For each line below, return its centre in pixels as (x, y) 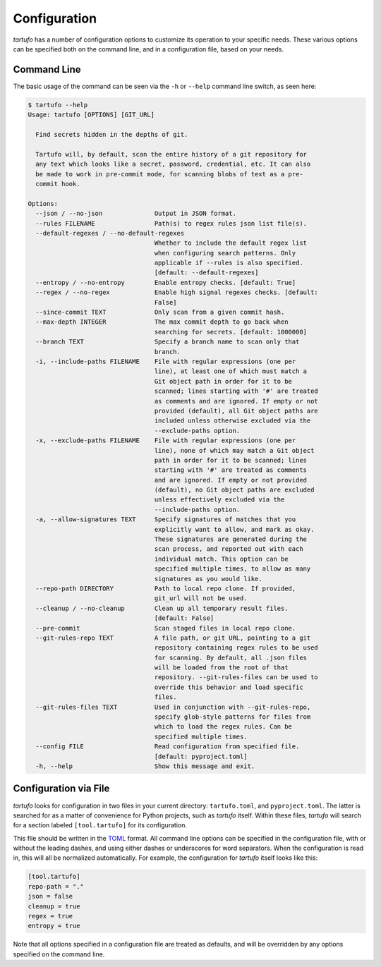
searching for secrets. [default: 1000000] (230, 332)
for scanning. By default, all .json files (230, 657)
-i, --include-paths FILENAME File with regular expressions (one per (166, 361)
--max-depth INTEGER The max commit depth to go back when (162, 322)
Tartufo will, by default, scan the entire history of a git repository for (171, 154)
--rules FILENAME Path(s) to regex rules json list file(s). (171, 223)
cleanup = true (54, 906)
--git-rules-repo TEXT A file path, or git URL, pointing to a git (173, 638)
